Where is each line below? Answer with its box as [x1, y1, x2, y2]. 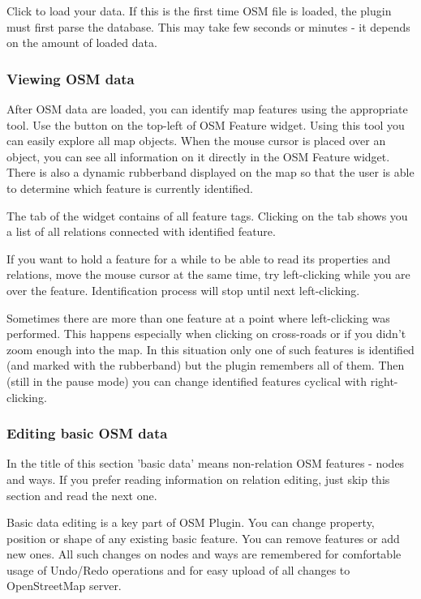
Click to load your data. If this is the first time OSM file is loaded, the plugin [6, 2, 392, 19]
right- [370, 372, 398, 389]
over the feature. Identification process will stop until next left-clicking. [6, 281, 360, 298]
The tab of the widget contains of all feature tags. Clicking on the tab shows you [6, 207, 408, 224]
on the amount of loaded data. [6, 34, 157, 51]
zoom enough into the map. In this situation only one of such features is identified [6, 340, 415, 357]
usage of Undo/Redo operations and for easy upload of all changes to [6, 561, 350, 578]
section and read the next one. [6, 486, 157, 503]
